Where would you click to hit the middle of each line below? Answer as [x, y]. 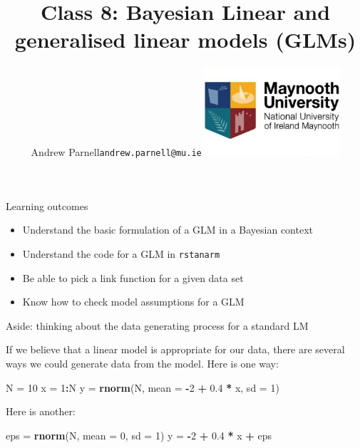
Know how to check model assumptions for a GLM [133, 302]
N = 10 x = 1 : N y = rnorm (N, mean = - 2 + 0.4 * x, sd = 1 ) [143, 387]
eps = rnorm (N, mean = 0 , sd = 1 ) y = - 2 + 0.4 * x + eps [139, 435]
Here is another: [41, 411]
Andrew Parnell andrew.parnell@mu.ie [116, 152]
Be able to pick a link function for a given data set [133, 277]
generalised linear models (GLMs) [185, 40]
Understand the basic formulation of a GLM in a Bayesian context [168, 230]
